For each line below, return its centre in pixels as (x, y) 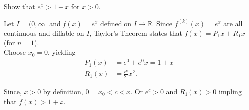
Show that (20, 6)
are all (233, 23)
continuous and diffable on (44, 33)
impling (230, 91)
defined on (116, 23)
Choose (15, 52)
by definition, (63, 91)
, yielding (62, 52)
